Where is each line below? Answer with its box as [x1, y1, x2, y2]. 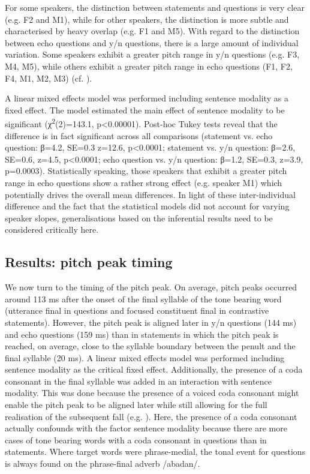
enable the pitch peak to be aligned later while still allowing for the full [5, 398, 267, 411]
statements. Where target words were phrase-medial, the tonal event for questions [5, 445, 306, 458]
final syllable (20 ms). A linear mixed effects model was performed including [5, 351, 285, 364]
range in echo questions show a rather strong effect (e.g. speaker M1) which [5, 176, 282, 188]
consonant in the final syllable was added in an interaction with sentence [5, 374, 272, 387]
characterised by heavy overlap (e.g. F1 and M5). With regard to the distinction [5, 25, 300, 37]
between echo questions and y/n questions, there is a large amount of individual [5, 36, 299, 49]
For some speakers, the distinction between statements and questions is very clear [5, 1, 305, 13]
